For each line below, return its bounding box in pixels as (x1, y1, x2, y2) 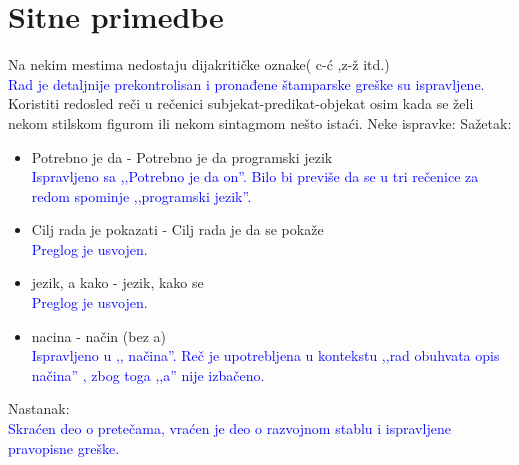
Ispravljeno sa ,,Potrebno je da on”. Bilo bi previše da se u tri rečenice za (31, 166, 479, 187)
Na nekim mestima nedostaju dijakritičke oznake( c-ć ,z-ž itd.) (8, 54, 390, 75)
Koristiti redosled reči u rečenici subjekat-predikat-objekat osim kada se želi (8, 93, 474, 114)
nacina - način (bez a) (31, 325, 166, 346)
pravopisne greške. (8, 437, 120, 458)
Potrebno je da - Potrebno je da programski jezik (31, 146, 333, 167)
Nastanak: (8, 398, 70, 419)
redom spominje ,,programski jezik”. (31, 185, 252, 206)
